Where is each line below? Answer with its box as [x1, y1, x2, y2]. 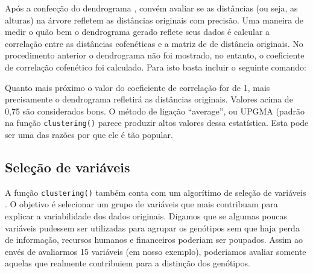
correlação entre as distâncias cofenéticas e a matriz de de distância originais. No [5, 37, 303, 49]
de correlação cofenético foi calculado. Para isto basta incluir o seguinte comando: [5, 60, 306, 73]
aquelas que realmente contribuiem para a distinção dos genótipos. [5, 257, 250, 269]
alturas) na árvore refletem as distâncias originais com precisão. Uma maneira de [5, 13, 303, 26]
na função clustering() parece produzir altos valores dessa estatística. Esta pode [5, 116, 309, 129]
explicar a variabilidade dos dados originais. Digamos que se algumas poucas [5, 210, 287, 222]
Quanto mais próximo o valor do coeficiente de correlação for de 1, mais [5, 81, 270, 93]
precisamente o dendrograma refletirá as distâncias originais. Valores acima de [5, 93, 293, 105]
